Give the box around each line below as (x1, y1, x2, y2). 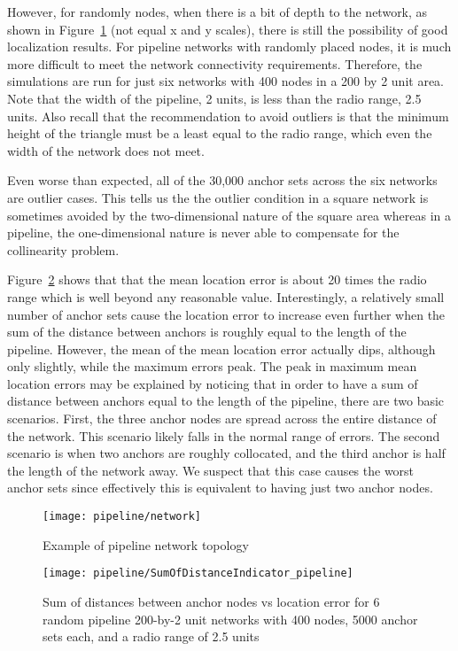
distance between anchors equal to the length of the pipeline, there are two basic (7, 391, 445, 410)
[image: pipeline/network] (43, 510, 201, 523)
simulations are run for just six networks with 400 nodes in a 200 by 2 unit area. (7, 72, 444, 90)
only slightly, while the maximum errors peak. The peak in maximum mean (7, 357, 417, 376)
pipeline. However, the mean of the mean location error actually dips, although (7, 339, 436, 358)
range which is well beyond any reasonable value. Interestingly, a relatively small (7, 287, 445, 306)
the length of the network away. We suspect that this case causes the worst (7, 461, 415, 479)
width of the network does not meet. (7, 141, 205, 159)
